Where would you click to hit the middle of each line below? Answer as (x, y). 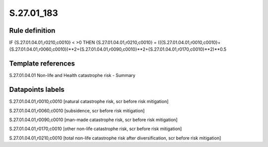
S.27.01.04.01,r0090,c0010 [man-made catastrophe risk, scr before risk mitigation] (94, 120)
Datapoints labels (37, 90)
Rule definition (32, 31)
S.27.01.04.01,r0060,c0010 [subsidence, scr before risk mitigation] (77, 110)
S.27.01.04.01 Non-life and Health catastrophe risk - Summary (72, 75)
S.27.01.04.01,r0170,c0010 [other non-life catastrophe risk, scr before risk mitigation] (96, 129)
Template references (42, 64)
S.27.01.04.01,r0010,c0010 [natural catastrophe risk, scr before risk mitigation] (89, 101)
